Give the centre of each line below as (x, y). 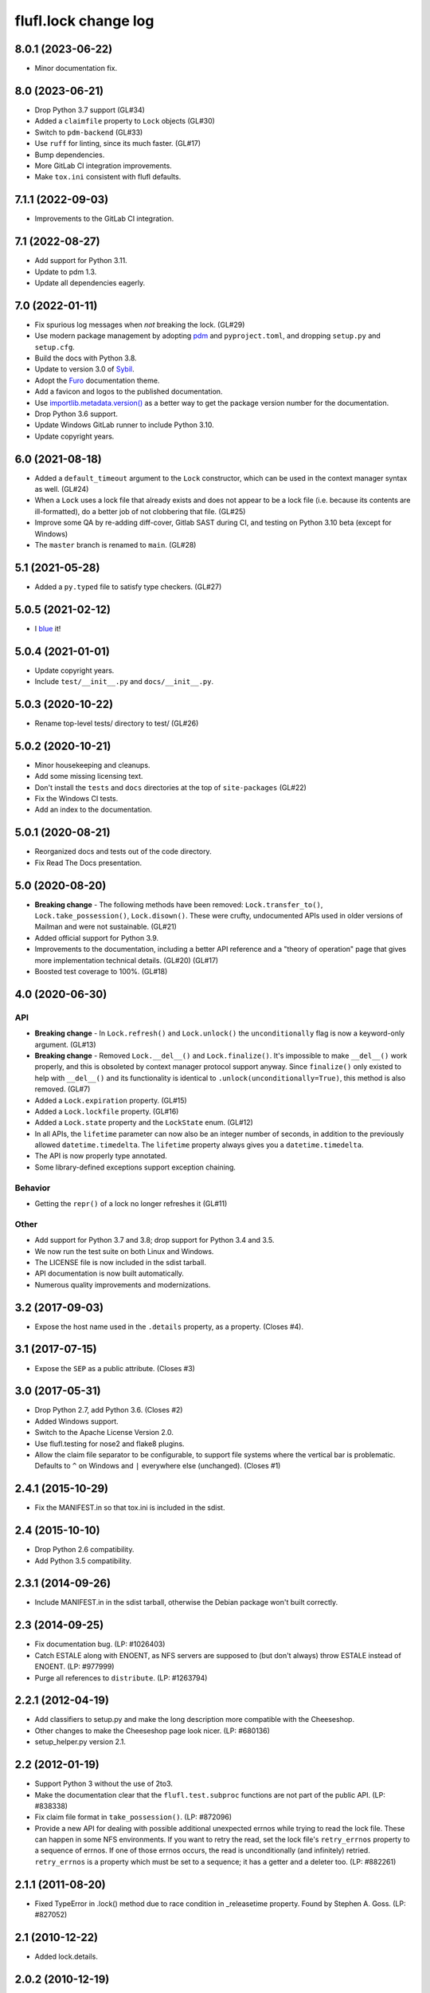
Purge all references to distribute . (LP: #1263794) (121, 1677)
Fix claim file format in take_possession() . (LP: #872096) (133, 1817)
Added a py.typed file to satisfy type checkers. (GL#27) (128, 587)
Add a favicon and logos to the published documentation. (129, 391)
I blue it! (48, 628)
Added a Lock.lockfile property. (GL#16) (107, 1111)
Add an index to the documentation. (94, 810)
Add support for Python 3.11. (81, 261)
